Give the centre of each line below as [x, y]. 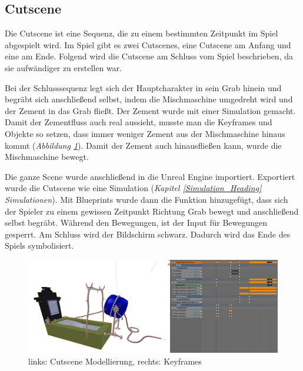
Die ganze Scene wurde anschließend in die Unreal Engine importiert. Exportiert [150, 176]
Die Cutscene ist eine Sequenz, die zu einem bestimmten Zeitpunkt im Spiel [141, 33]
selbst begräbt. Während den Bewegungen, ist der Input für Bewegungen [136, 223]
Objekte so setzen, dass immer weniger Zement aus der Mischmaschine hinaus [145, 133]
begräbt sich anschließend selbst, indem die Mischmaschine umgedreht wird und [149, 99]
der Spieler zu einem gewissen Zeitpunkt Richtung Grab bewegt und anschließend [152, 211]
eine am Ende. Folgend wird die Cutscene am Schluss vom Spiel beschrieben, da [149, 56]
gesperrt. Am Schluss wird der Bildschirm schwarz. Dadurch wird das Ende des [148, 234]
